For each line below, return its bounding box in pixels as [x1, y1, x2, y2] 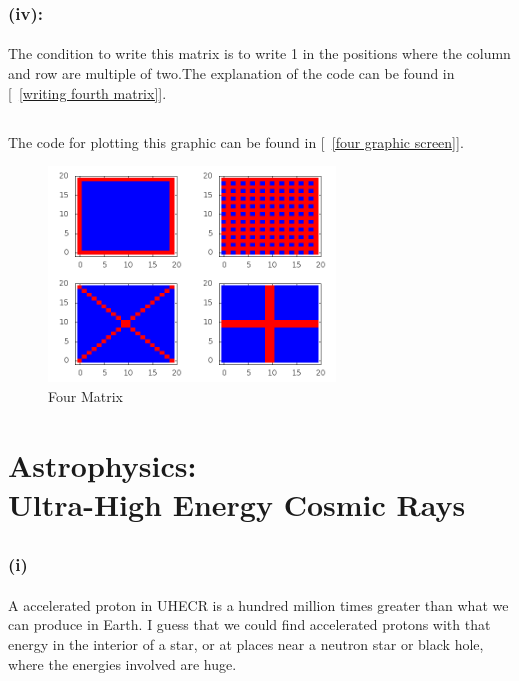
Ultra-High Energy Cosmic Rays [8, 483, 466, 524]
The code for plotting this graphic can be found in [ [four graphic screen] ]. [8, 131, 464, 152]
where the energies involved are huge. [8, 653, 237, 674]
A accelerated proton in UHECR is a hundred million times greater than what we [8, 594, 509, 615]
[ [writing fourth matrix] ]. [8, 82, 167, 103]
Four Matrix [48, 385, 123, 406]
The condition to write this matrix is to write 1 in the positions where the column [8, 43, 511, 64]
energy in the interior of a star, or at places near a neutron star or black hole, [8, 634, 484, 655]
